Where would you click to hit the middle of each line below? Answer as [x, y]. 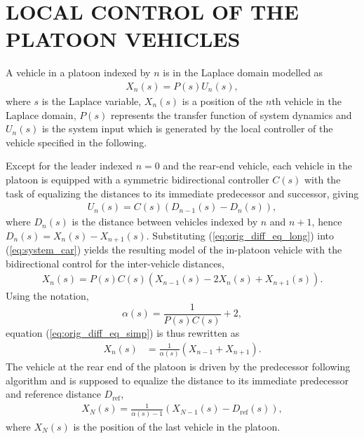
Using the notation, [47, 296]
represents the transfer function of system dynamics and [231, 114]
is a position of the [222, 100]
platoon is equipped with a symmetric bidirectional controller [137, 179]
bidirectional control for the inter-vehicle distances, [115, 263]
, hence [327, 222]
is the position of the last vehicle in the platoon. [177, 426]
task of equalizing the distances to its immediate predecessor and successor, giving [182, 193]
